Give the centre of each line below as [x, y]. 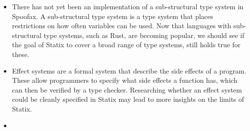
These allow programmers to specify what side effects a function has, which [125, 80]
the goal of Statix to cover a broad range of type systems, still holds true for [126, 45]
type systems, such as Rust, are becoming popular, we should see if [144, 35]
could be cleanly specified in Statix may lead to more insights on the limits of [128, 99]
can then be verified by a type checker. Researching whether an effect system [127, 89]
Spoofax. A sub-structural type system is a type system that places [113, 16]
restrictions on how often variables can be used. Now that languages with [122, 26]
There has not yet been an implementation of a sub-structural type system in [128, 6]
